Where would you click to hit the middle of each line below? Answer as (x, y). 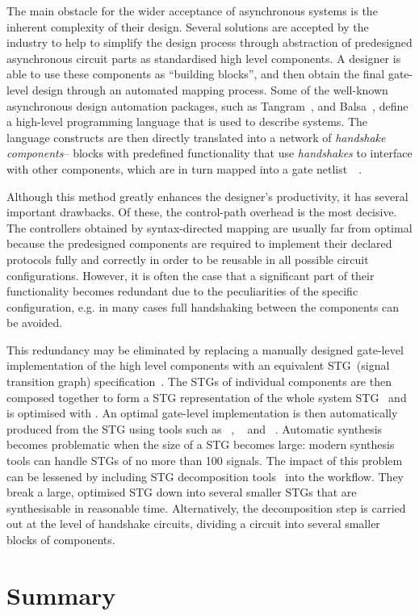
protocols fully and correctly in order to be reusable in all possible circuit (188, 259)
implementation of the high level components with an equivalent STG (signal (198, 365)
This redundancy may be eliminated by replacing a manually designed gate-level (205, 349)
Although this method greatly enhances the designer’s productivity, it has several (207, 196)
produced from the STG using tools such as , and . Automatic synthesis (195, 428)
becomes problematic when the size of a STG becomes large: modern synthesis (201, 444)
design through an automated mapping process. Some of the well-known (210, 89)
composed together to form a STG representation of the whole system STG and (207, 397)
